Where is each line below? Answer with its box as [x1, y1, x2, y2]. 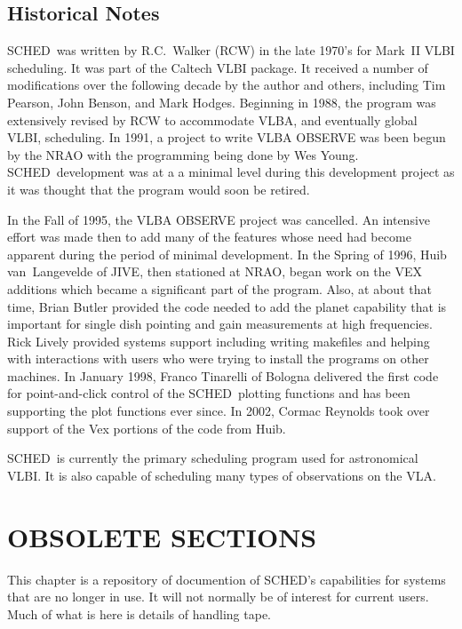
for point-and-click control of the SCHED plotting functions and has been [7, 384, 410, 402]
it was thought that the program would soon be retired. [7, 179, 310, 198]
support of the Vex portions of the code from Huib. [7, 418, 286, 437]
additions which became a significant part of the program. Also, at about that [7, 279, 432, 298]
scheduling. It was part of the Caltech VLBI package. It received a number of [7, 58, 428, 76]
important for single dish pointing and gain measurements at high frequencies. [7, 314, 433, 333]
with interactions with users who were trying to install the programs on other [7, 349, 429, 368]
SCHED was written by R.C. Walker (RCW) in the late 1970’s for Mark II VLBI [7, 41, 455, 60]
